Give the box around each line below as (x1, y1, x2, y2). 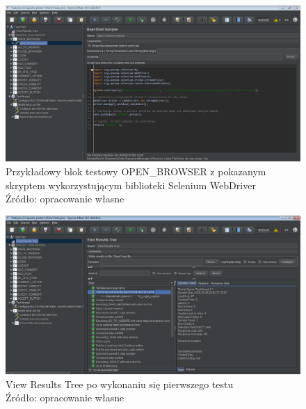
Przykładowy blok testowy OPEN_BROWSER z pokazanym (6, 164, 266, 179)
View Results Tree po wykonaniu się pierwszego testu (6, 376, 234, 391)
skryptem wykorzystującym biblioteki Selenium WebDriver (6, 177, 256, 192)
